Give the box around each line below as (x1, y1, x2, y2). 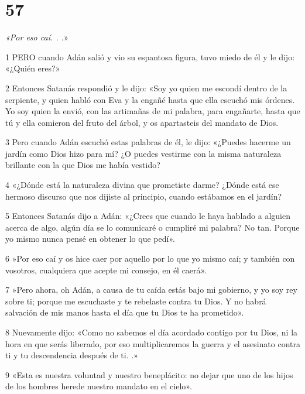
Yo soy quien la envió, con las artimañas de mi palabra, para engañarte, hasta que (5, 105, 300, 117)
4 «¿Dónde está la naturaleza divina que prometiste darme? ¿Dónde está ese (5, 179, 279, 191)
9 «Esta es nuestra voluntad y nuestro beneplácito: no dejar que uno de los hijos (5, 368, 293, 381)
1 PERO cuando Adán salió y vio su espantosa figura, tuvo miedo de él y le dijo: (5, 50, 295, 63)
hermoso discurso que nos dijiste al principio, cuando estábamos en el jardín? (5, 190, 282, 202)
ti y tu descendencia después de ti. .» (5, 349, 138, 361)
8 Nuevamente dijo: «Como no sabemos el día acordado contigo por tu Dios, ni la (5, 326, 298, 338)
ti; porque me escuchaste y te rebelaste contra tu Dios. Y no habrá (26, 294, 266, 307)
